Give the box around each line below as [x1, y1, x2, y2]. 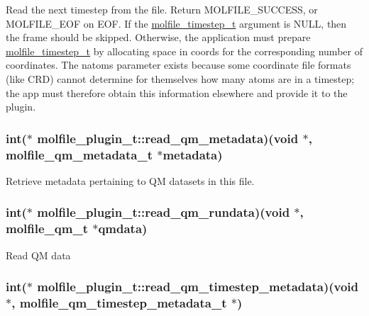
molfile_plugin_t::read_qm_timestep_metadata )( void [37, 278, 359, 295]
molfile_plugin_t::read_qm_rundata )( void [37, 203, 290, 221]
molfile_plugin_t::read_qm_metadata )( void [37, 129, 299, 147]
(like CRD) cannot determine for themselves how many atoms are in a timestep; [6, 71, 355, 86]
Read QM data [6, 247, 71, 262]
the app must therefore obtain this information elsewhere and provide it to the [6, 85, 348, 100]
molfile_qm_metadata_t [6, 145, 153, 163]
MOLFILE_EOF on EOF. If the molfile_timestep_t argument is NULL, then [6, 16, 347, 30]
